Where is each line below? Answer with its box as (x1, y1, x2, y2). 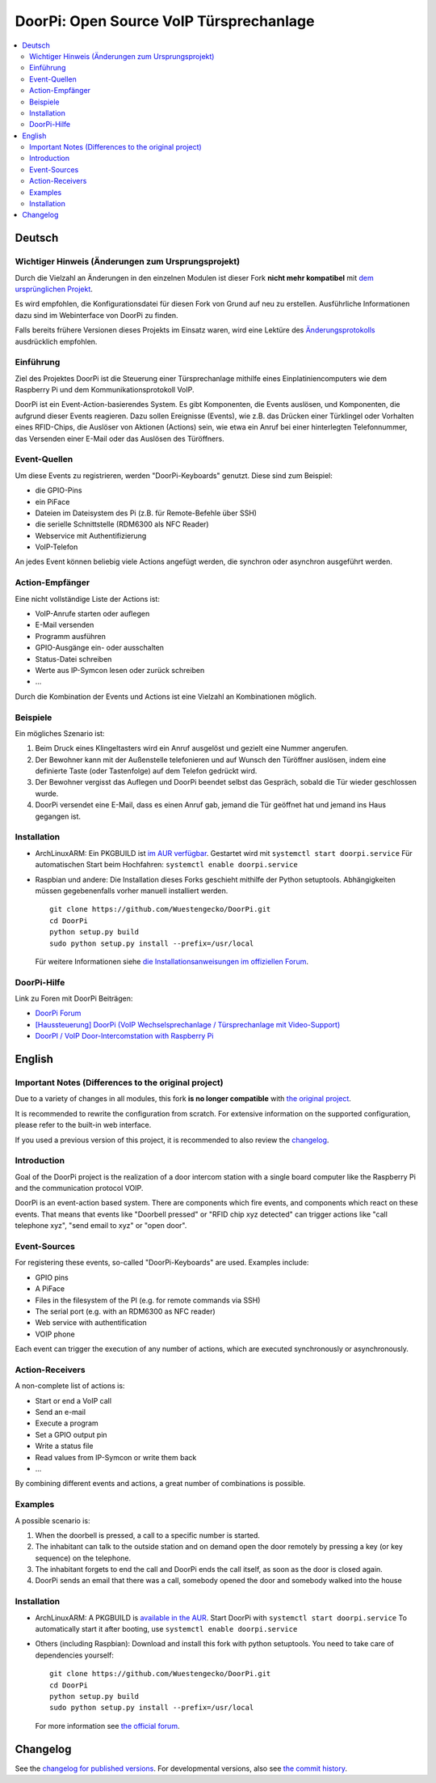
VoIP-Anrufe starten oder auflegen (35, 609, 150, 619)
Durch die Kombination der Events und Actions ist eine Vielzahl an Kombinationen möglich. (15, 692, 317, 701)
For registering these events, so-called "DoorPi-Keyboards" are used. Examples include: (15, 1258, 309, 1268)
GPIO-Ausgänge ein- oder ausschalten (35, 643, 165, 653)
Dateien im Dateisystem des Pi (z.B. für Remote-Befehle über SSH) (35, 508, 258, 518)
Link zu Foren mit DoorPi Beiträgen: (15, 993, 133, 1003)
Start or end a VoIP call (35, 1395, 112, 1405)
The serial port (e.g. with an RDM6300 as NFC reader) (35, 1307, 216, 1316)
